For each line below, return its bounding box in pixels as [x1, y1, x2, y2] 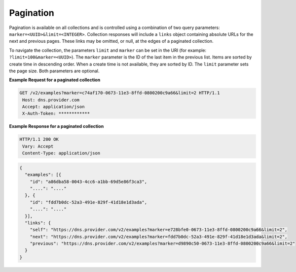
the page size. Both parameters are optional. [9, 68, 100, 74]
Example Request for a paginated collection [9, 77, 101, 83]
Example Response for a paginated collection [9, 123, 104, 129]
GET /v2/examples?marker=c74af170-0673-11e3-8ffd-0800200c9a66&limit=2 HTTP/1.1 [19, 90, 220, 96]
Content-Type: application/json [22, 151, 101, 156]
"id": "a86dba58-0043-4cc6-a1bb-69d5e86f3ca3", [30, 179, 148, 184]
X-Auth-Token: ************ [22, 111, 90, 117]
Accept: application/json [22, 104, 85, 110]
